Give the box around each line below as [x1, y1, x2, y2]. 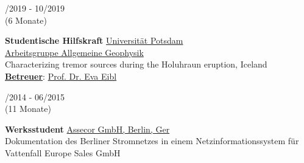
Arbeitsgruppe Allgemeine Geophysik [5, 46, 144, 58]
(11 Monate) [5, 102, 51, 115]
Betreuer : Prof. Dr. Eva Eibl [5, 69, 117, 82]
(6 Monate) [5, 13, 47, 26]
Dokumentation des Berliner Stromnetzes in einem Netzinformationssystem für [5, 134, 299, 147]
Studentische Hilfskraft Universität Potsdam [5, 34, 183, 47]
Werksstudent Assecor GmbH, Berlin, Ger [5, 122, 170, 135]
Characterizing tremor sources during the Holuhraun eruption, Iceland [5, 58, 267, 71]
